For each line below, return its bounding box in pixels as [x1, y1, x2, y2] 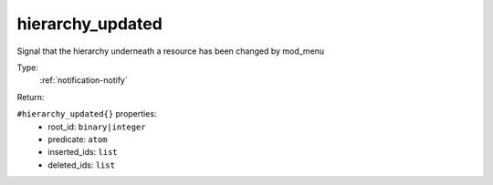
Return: [16, 91, 45, 102]
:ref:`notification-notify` [39, 75, 128, 86]
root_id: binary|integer [47, 121, 146, 132]
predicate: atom [47, 133, 109, 145]
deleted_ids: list [47, 159, 116, 170]
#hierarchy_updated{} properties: [16, 108, 157, 119]
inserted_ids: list [47, 147, 118, 158]
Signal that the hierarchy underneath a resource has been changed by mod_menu [16, 46, 325, 57]
